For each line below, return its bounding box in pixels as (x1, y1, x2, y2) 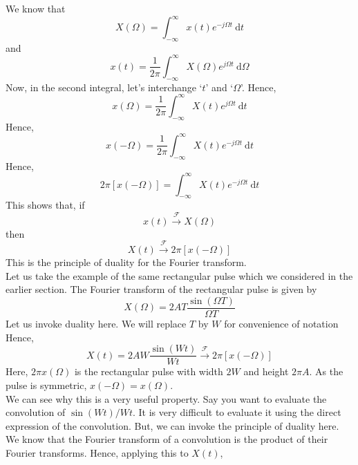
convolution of (6, 405, 66, 419)
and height (243, 364, 289, 379)
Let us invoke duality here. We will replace (6, 316, 187, 331)
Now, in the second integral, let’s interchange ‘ (6, 79, 202, 94)
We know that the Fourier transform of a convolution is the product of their (6, 432, 328, 446)
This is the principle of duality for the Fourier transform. (6, 255, 247, 269)
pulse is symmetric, (6, 377, 87, 392)
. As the (309, 364, 343, 379)
